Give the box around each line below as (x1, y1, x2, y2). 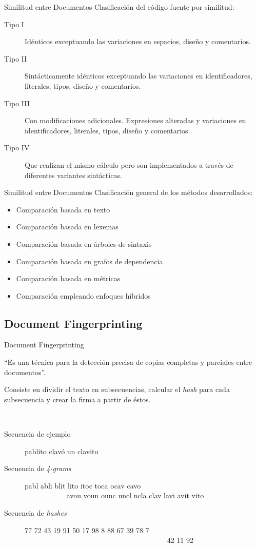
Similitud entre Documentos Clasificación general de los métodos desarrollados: (4, 187, 253, 198)
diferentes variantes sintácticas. (25, 169, 122, 180)
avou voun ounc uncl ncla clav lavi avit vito (66, 490, 204, 501)
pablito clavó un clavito (25, 445, 99, 456)
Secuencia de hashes (4, 507, 67, 518)
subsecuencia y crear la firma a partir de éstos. (4, 394, 151, 404)
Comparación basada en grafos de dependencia (16, 256, 163, 266)
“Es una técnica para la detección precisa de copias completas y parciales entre (4, 357, 252, 367)
